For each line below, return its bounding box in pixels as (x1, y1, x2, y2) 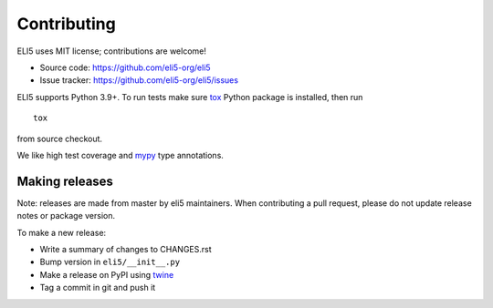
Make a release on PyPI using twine (39, 269, 174, 280)
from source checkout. (16, 133, 103, 144)
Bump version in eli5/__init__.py (39, 256, 181, 268)
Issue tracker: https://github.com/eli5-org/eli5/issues (39, 75, 239, 86)
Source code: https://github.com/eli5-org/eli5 (39, 62, 211, 73)
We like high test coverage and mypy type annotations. (16, 149, 224, 160)
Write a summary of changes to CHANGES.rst (39, 243, 212, 254)
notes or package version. (16, 210, 116, 221)
